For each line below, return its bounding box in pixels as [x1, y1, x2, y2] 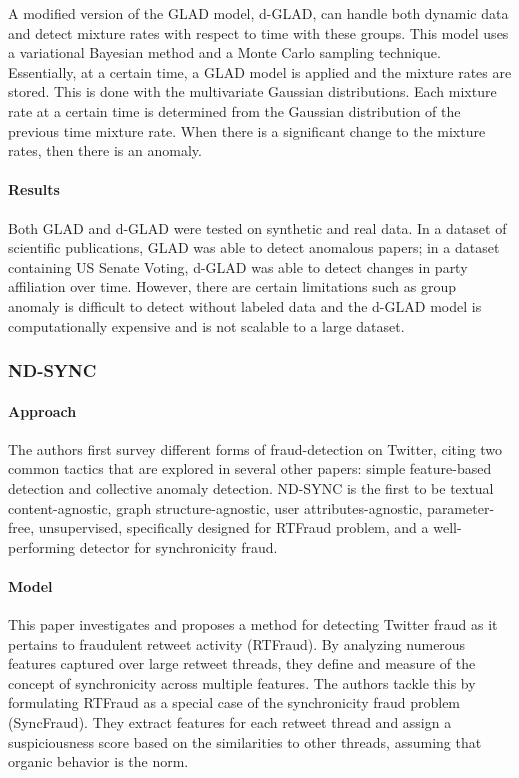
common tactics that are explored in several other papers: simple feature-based [8, 458, 492, 479]
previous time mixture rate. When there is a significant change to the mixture [8, 120, 486, 141]
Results [8, 179, 60, 200]
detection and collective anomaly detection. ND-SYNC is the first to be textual [8, 477, 494, 498]
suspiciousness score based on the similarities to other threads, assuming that [8, 731, 482, 752]
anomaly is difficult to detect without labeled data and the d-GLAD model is [8, 295, 482, 316]
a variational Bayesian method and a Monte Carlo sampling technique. [8, 42, 441, 63]
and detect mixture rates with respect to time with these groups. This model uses [8, 22, 509, 43]
